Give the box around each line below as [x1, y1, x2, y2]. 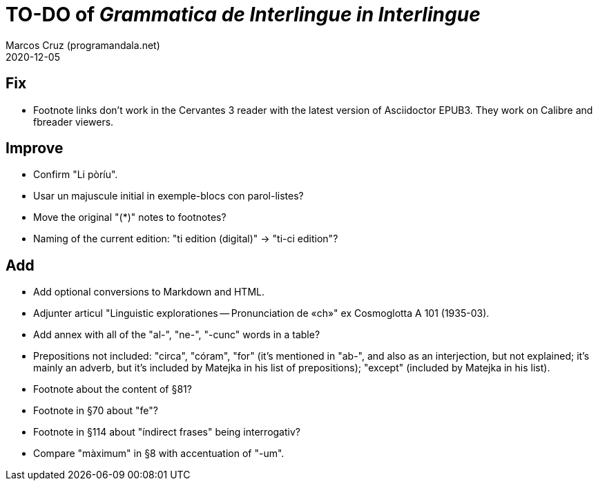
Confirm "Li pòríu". [33, 168, 118, 181]
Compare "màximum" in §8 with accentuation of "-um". [33, 447, 284, 460]
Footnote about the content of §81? [33, 383, 192, 396]
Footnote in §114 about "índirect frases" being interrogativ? [33, 426, 300, 438]
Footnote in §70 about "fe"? [33, 405, 158, 417]
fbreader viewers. [33, 115, 114, 128]
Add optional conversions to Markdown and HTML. [33, 286, 264, 298]
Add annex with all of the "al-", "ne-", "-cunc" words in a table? [33, 329, 320, 341]
